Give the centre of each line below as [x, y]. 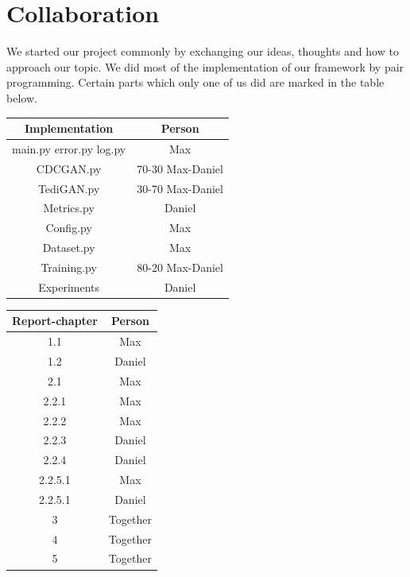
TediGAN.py [69, 188]
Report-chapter [55, 321]
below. [22, 97]
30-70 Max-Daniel [180, 188]
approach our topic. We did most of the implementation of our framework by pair [205, 66]
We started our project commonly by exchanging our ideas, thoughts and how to [203, 51]
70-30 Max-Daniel [180, 168]
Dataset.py [69, 248]
